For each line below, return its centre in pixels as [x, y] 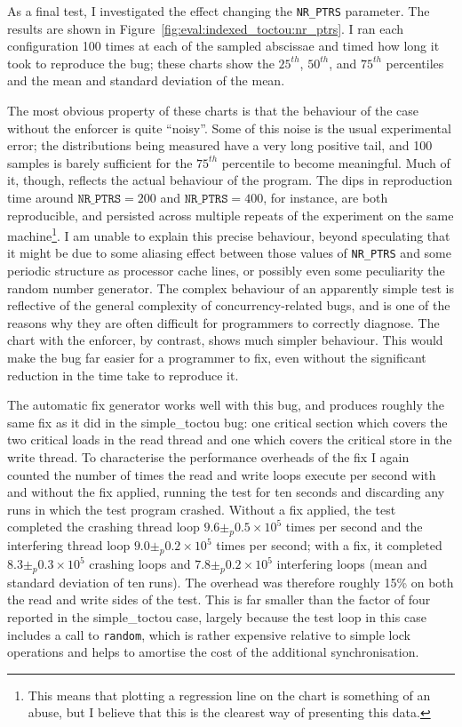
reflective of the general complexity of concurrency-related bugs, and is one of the [229, 305]
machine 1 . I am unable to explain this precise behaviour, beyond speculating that [229, 234]
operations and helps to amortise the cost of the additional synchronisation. [213, 652]
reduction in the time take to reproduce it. [123, 375]
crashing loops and [140, 563]
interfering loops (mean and [352, 563]
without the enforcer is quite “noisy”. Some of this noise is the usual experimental [229, 128]
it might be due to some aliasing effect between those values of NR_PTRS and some [229, 253]
